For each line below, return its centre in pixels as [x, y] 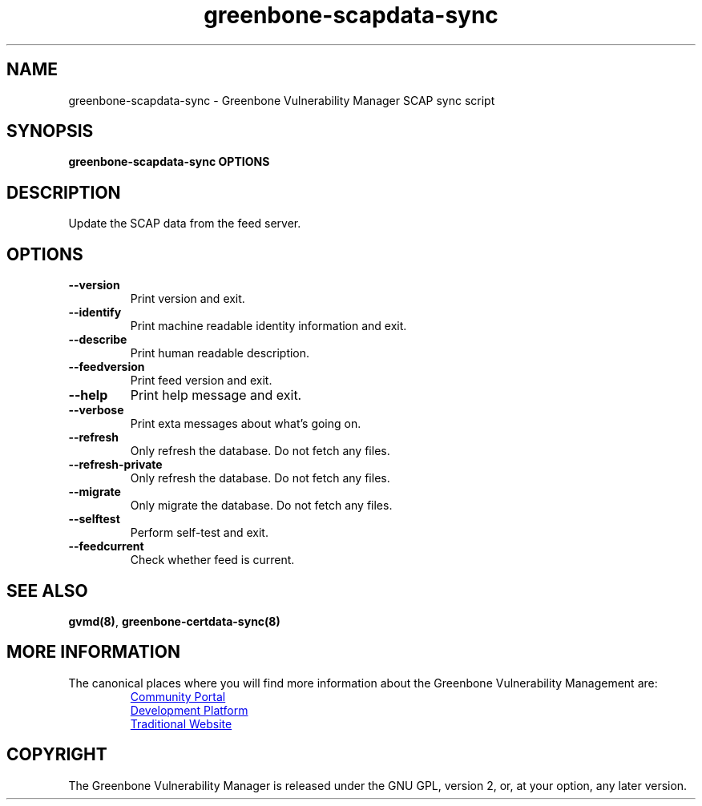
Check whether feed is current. [212, 560]
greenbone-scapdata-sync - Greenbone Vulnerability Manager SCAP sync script [282, 100]
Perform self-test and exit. [199, 533]
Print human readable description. [220, 353]
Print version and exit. [188, 299]
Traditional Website [181, 723]
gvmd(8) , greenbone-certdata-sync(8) [174, 621]
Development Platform [189, 710]
